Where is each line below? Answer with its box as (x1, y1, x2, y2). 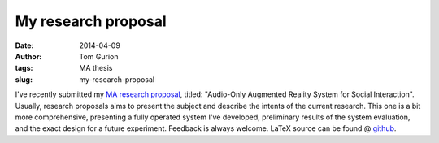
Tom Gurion (79, 51, 119, 61)
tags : (15, 63, 33, 73)
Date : (15, 41, 34, 50)
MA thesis (79, 63, 113, 73)
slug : (15, 74, 33, 84)
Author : (15, 51, 42, 61)
